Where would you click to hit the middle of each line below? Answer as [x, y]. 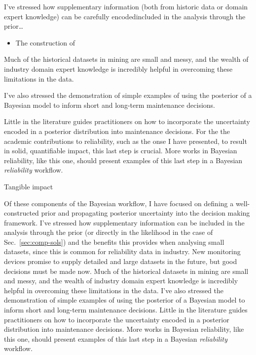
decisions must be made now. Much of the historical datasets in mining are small [126, 271]
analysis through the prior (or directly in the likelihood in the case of [109, 232]
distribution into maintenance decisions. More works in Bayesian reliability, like [124, 329]
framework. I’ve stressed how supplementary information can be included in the [124, 222]
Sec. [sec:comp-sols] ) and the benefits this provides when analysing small [114, 242]
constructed [21, 213]
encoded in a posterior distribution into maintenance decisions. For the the [117, 131]
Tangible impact [29, 186]
